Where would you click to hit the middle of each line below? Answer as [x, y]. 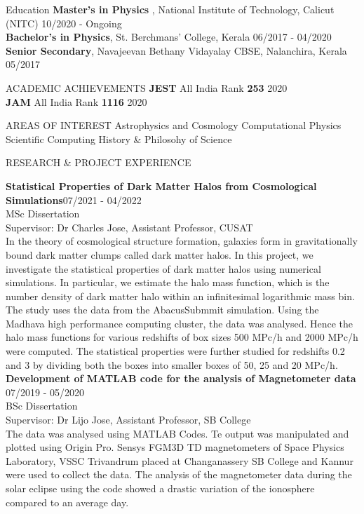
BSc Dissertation [42, 406]
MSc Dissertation [43, 214]
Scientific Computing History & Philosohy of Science [119, 138]
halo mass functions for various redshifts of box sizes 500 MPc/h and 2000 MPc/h [182, 337]
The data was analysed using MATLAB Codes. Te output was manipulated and [177, 433]
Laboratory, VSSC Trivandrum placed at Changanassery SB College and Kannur [180, 460]
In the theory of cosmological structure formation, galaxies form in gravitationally [182, 241]
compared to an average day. [67, 502]
